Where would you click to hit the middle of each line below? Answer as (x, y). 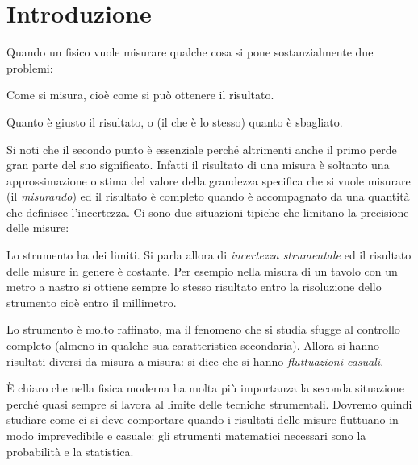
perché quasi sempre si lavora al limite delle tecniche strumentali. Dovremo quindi (209, 403)
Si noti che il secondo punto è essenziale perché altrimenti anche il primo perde (202, 149)
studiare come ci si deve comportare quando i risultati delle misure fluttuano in (203, 419)
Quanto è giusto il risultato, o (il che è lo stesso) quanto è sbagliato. (175, 121)
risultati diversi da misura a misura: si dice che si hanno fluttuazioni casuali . (195, 361)
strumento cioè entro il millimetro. (92, 302)
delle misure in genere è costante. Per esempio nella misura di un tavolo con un (202, 270)
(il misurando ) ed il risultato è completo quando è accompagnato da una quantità (208, 196)
